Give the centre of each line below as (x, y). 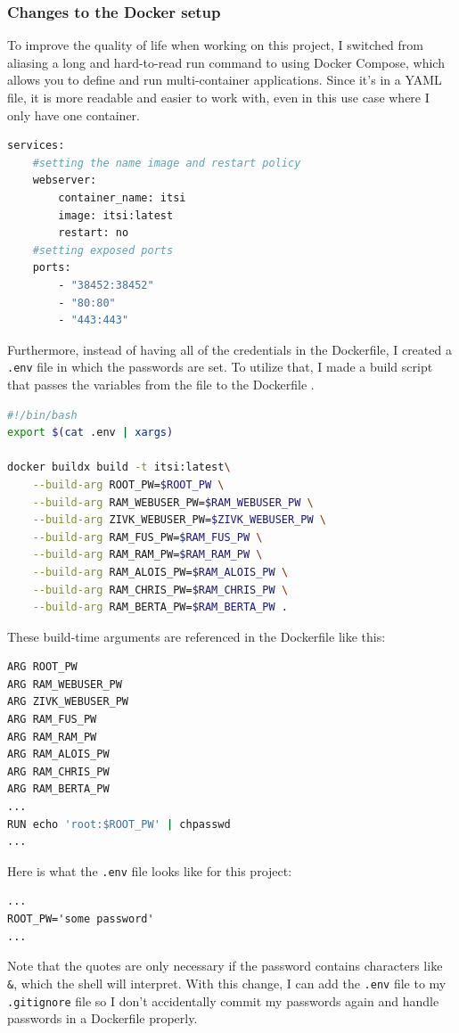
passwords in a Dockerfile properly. (102, 1018)
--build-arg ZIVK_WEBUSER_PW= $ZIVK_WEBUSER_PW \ (179, 520)
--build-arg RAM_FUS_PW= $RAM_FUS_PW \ (148, 537)
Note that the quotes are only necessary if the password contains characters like (225, 966)
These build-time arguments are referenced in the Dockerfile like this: (197, 636)
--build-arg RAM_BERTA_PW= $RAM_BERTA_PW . (160, 607)
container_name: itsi (122, 197)
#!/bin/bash (42, 415)
